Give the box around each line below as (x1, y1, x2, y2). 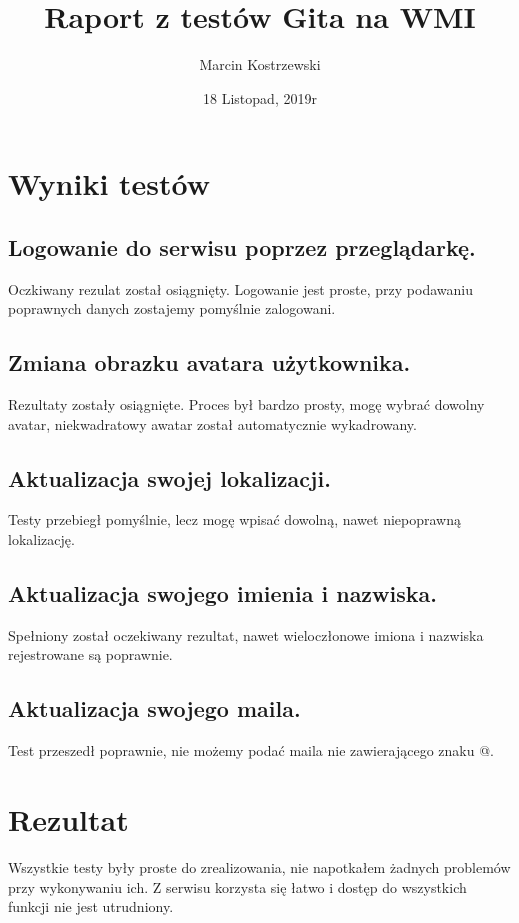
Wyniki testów (8, 163, 211, 204)
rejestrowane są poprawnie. (8, 644, 173, 665)
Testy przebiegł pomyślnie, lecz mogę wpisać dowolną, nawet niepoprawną (8, 509, 461, 530)
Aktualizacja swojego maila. (8, 693, 301, 724)
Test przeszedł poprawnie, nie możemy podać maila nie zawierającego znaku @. (8, 740, 494, 761)
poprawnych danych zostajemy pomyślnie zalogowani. (8, 298, 336, 319)
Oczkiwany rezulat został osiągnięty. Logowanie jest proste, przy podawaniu (8, 278, 473, 299)
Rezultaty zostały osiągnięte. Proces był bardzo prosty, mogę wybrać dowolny (8, 394, 485, 415)
